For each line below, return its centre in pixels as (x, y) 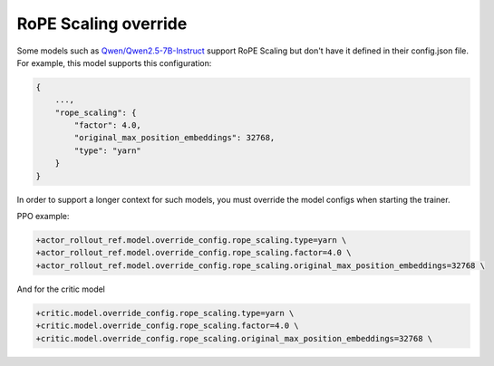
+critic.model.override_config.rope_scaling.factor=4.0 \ (167, 326)
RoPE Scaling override (102, 24)
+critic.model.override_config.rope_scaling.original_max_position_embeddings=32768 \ (234, 338)
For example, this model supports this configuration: (114, 63)
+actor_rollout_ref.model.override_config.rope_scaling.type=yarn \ (191, 241)
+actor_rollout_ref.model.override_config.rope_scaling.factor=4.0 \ (194, 253)
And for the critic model (61, 289)
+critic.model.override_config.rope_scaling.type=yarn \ (165, 313)
